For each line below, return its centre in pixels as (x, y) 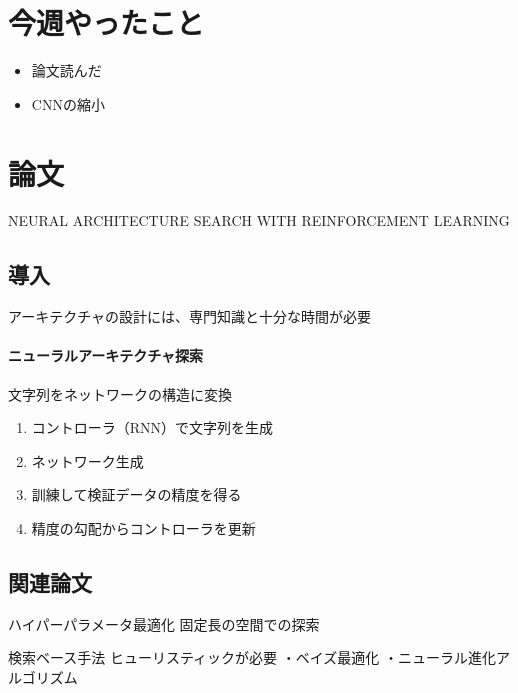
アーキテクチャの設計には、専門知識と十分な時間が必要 (190, 316)
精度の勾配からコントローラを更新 (143, 528)
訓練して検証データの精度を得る (136, 494)
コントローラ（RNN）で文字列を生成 (152, 427)
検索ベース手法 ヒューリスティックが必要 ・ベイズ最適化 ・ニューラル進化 (252, 657)
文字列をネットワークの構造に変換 (120, 393)
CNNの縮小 (68, 103)
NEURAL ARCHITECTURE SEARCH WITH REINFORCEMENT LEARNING (259, 220)
